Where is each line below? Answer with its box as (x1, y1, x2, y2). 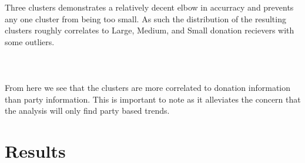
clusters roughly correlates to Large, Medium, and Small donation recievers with (5, 24, 294, 36)
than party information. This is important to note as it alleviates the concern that (5, 93, 301, 105)
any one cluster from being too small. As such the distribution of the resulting (5, 12, 286, 25)
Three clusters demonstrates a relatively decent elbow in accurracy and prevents (5, 1, 294, 13)
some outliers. (5, 35, 55, 47)
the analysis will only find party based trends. (5, 104, 170, 117)
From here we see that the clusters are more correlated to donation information (5, 81, 291, 94)
